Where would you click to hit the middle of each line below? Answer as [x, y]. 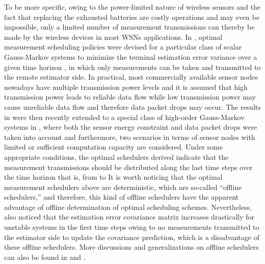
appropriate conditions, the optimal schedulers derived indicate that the [116, 157]
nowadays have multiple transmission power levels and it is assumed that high [126, 87]
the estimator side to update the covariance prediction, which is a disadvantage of [132, 237]
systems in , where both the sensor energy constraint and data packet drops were [131, 127]
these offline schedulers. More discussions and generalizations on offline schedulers [131, 247]
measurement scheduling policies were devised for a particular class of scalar [123, 47]
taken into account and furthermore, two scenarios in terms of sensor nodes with [130, 137]
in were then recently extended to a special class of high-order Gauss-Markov [124, 117]
